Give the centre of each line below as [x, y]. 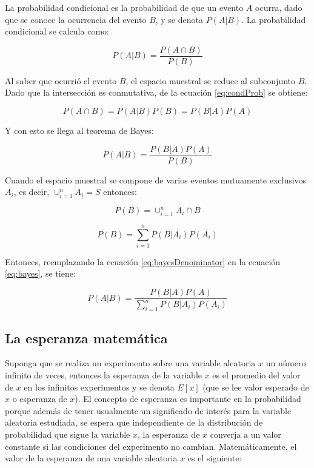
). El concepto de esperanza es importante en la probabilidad [188, 399]
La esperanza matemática [86, 338]
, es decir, [32, 192]
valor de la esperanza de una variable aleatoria [91, 458]
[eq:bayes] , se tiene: [40, 273]
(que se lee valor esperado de [256, 387]
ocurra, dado [279, 7]
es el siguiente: [215, 458]
